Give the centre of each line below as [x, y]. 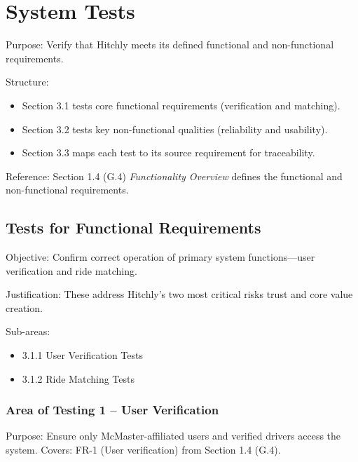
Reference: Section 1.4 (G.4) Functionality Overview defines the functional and [174, 176]
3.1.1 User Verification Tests [82, 355]
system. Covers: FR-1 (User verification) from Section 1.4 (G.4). [143, 450]
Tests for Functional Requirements [133, 227]
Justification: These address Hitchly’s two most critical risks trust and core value [179, 294]
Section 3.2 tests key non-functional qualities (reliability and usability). [175, 129]
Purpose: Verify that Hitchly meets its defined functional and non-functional [170, 45]
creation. [24, 307]
